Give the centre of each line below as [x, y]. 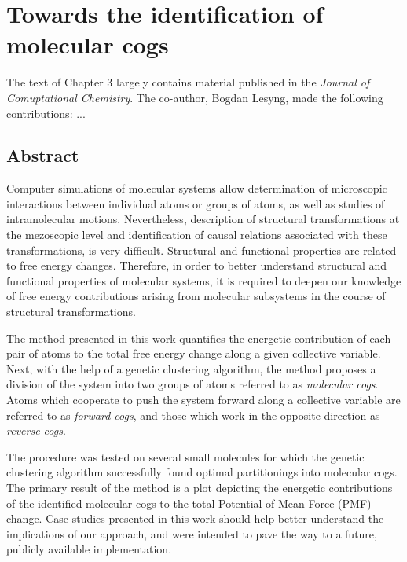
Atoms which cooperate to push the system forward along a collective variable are [203, 400]
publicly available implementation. [89, 549]
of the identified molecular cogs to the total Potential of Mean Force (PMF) [189, 503]
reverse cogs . [36, 430]
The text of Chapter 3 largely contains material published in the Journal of [188, 82]
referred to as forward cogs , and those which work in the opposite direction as [193, 415]
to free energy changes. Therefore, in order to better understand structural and [197, 265]
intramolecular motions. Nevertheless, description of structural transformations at [203, 219]
